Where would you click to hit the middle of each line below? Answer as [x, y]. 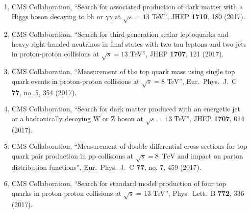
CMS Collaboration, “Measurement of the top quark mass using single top [123, 71]
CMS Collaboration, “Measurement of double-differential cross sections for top [129, 146]
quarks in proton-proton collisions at [66, 193]
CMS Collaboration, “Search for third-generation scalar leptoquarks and [120, 34]
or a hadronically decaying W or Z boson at [77, 118]
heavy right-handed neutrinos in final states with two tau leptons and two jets [129, 43]
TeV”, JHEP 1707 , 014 [209, 118]
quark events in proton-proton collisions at [75, 81]
